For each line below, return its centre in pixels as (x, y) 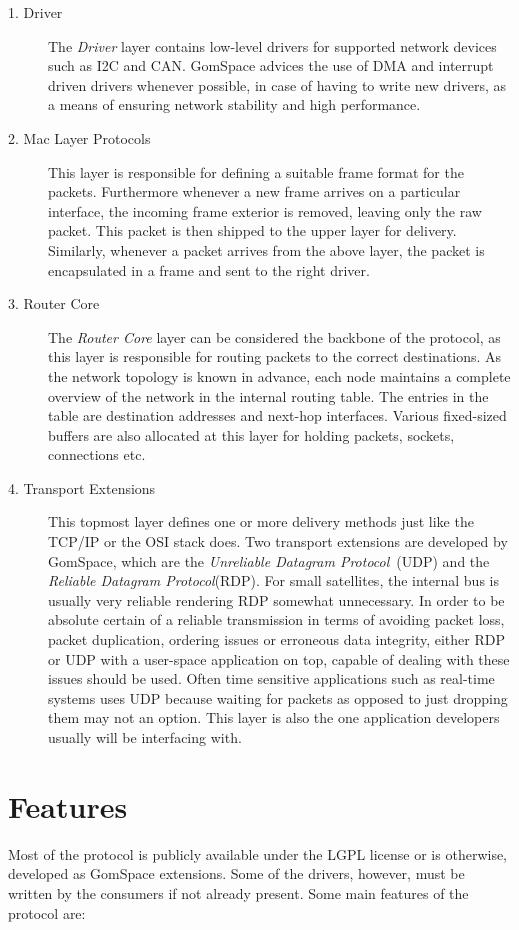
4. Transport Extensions (82, 487)
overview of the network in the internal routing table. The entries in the (268, 395)
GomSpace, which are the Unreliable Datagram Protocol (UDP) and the (269, 560)
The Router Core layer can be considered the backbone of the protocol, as (274, 336)
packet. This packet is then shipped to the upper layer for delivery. (252, 230)
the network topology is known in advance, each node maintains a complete (279, 375)
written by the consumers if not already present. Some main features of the (238, 892)
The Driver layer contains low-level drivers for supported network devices (272, 45)
